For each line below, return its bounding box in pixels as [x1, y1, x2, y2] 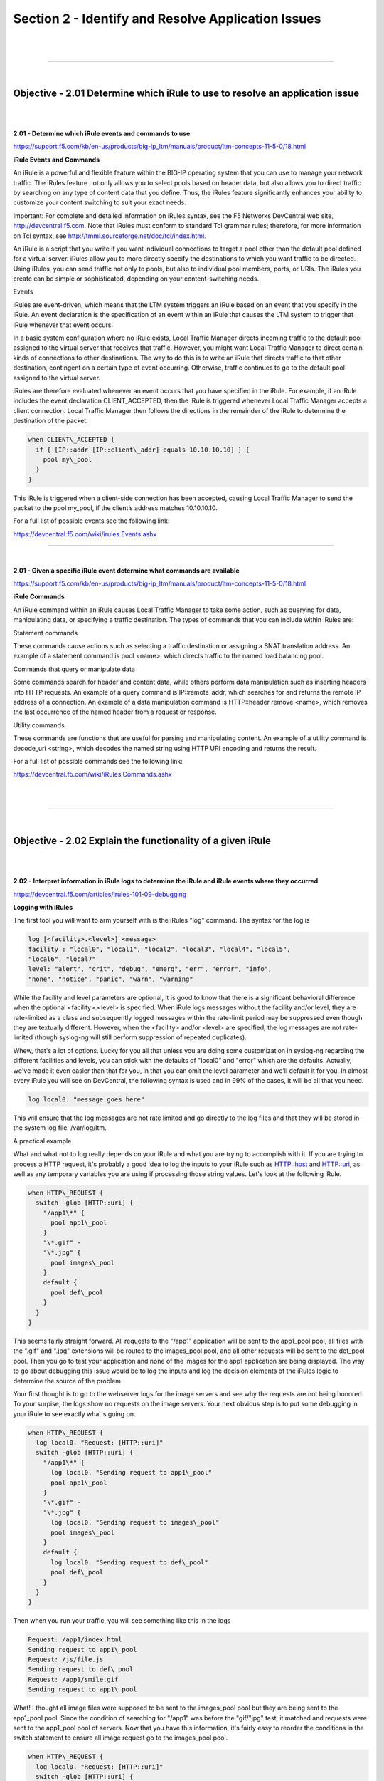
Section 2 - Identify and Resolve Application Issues [13, 11, 321, 26]
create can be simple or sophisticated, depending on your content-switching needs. [13, 274, 260, 283]
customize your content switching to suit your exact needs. [13, 198, 186, 207]
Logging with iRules [13, 903, 73, 911]
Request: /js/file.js [28, 1656, 104, 1663]
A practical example [13, 1136, 72, 1145]
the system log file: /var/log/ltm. [13, 1123, 107, 1132]
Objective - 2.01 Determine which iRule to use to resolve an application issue [13, 88, 360, 100]
